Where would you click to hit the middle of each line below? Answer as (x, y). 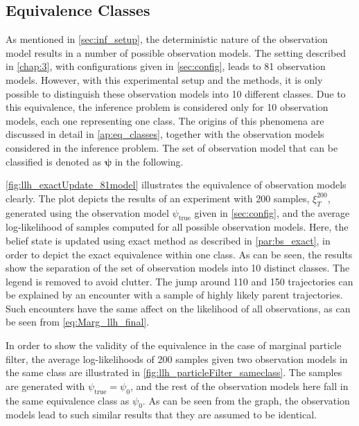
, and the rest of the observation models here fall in (239, 385)
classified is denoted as (53, 161)
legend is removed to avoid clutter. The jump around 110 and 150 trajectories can (179, 281)
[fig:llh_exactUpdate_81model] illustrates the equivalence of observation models (176, 185)
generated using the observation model (87, 212)
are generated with (45, 385)
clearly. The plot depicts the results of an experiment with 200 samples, (158, 198)
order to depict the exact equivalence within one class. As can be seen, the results (179, 254)
